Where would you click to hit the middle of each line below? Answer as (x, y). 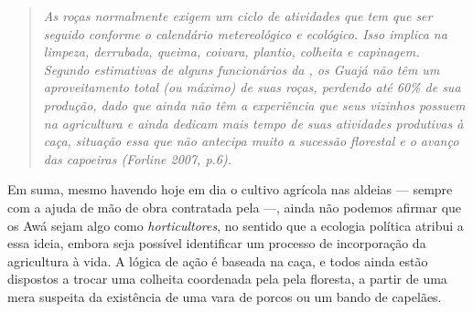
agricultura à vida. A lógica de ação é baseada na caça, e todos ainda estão (218, 260)
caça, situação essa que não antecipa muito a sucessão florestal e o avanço (251, 141)
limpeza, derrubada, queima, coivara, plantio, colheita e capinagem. (231, 52)
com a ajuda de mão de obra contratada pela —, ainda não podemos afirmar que (235, 207)
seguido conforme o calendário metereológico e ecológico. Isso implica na (245, 33)
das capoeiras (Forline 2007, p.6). (138, 158)
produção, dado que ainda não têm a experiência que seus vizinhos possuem (254, 104)
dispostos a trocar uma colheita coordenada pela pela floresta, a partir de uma (227, 279)
